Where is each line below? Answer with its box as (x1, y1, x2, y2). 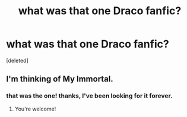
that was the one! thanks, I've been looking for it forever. (6, 92, 173, 100)
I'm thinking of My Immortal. (6, 74, 114, 84)
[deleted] (6, 57, 28, 64)
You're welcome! (14, 105, 56, 112)
